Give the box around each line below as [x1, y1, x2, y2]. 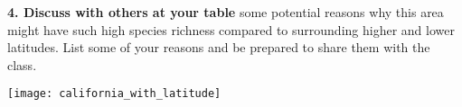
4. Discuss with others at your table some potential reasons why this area [7, 3, 444, 21]
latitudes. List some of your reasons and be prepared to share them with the [7, 38, 430, 57]
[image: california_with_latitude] [7, 87, 222, 101]
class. [7, 55, 37, 74]
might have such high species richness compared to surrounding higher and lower [7, 20, 455, 39]
